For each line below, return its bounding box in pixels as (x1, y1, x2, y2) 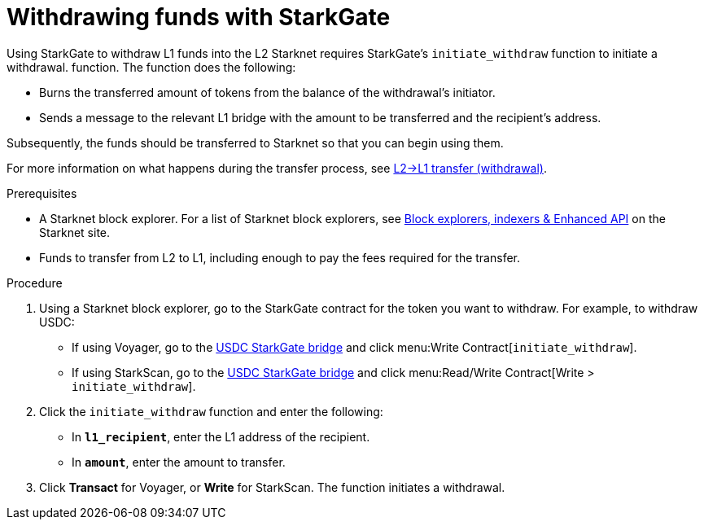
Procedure (7, 275, 63, 290)
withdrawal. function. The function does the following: (7, 59, 296, 74)
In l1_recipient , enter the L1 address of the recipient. (72, 429, 370, 444)
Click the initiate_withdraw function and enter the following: (39, 404, 383, 419)
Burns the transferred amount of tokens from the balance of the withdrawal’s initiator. (39, 85, 496, 99)
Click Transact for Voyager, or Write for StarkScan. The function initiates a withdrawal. (39, 480, 505, 494)
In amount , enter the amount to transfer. (72, 454, 286, 469)
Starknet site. (39, 225, 111, 239)
